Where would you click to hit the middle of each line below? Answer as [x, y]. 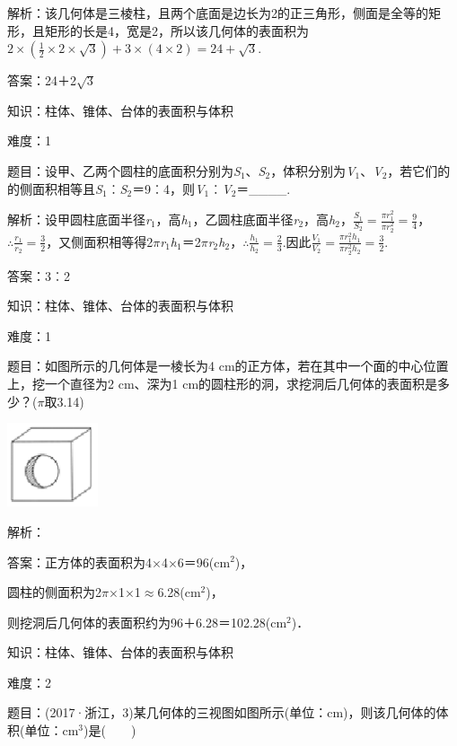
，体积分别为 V [313, 170]
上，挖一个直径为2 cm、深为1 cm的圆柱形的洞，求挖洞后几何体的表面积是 [223, 384]
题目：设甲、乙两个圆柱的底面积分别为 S [124, 170]
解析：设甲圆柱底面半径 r [79, 219]
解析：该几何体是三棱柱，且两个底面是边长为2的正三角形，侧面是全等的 [218, 13]
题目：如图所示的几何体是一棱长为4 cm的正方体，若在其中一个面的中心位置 [228, 366]
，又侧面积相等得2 [100, 241]
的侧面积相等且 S [55, 188]
